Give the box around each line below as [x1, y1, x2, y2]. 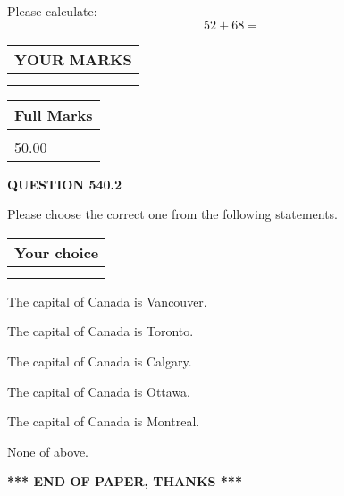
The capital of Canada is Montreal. [7, 412, 200, 431]
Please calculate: [7, 2, 97, 20]
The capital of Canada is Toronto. [7, 322, 194, 340]
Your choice [14, 241, 99, 263]
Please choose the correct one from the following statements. [7, 205, 339, 223]
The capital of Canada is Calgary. [7, 351, 192, 370]
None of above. [7, 441, 88, 460]
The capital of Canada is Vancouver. [7, 291, 207, 310]
